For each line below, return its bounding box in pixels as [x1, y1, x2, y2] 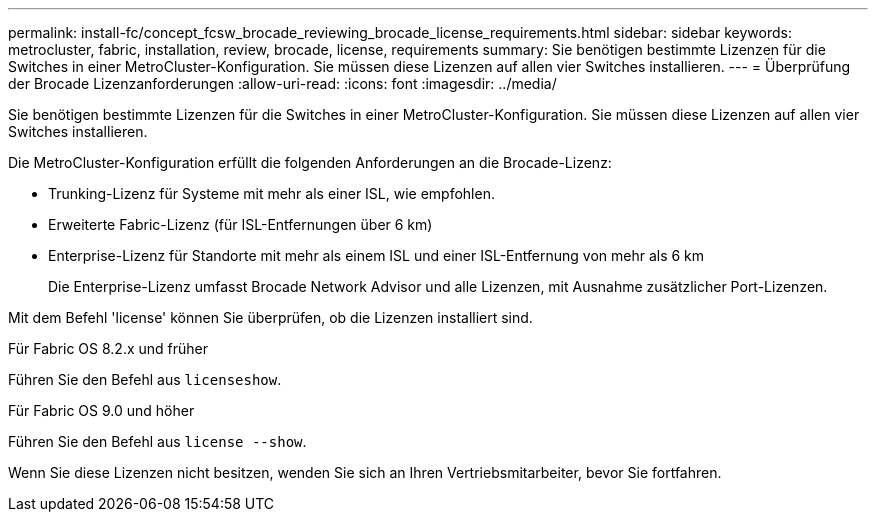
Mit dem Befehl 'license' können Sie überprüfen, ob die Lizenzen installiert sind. [8, 309, 533, 326]
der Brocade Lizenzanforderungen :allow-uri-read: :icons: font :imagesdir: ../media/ [8, 75, 557, 92]
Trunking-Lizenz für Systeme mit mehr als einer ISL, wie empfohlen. [48, 185, 495, 202]
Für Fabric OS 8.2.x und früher [8, 340, 209, 357]
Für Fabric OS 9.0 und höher [8, 402, 195, 419]
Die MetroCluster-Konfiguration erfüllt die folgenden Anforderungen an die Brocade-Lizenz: [8, 154, 612, 171]
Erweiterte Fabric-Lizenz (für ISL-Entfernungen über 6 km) [48, 216, 433, 233]
